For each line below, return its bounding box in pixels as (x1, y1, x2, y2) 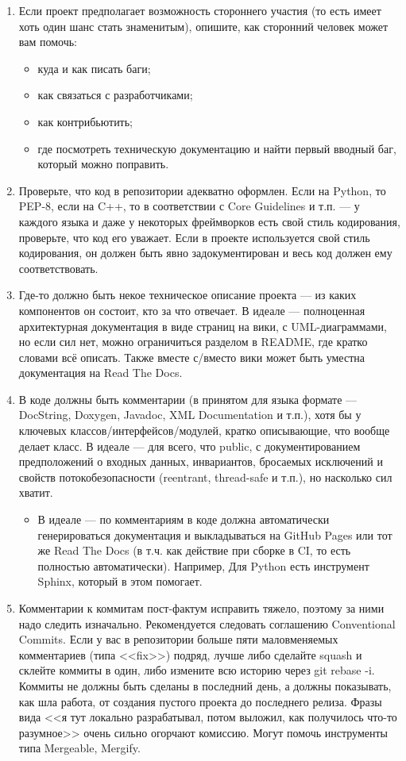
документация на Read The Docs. (18, 364, 183, 381)
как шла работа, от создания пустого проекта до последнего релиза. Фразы (18, 693, 382, 709)
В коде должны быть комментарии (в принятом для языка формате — (18, 390, 358, 407)
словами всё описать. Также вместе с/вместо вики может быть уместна (18, 348, 365, 365)
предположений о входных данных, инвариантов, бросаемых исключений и (18, 453, 383, 470)
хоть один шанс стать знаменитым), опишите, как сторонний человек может (18, 17, 389, 34)
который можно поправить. (37, 156, 169, 172)
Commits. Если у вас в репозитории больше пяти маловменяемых (18, 631, 338, 648)
